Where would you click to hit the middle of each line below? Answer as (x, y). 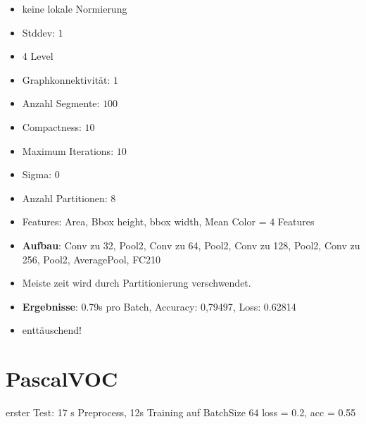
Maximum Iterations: (68, 150)
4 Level (38, 56)
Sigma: (37, 174)
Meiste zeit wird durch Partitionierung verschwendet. (137, 283)
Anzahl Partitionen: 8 (69, 198)
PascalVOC (62, 379)
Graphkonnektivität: (66, 79)
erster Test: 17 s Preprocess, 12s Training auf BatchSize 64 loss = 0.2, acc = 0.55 (181, 412)
